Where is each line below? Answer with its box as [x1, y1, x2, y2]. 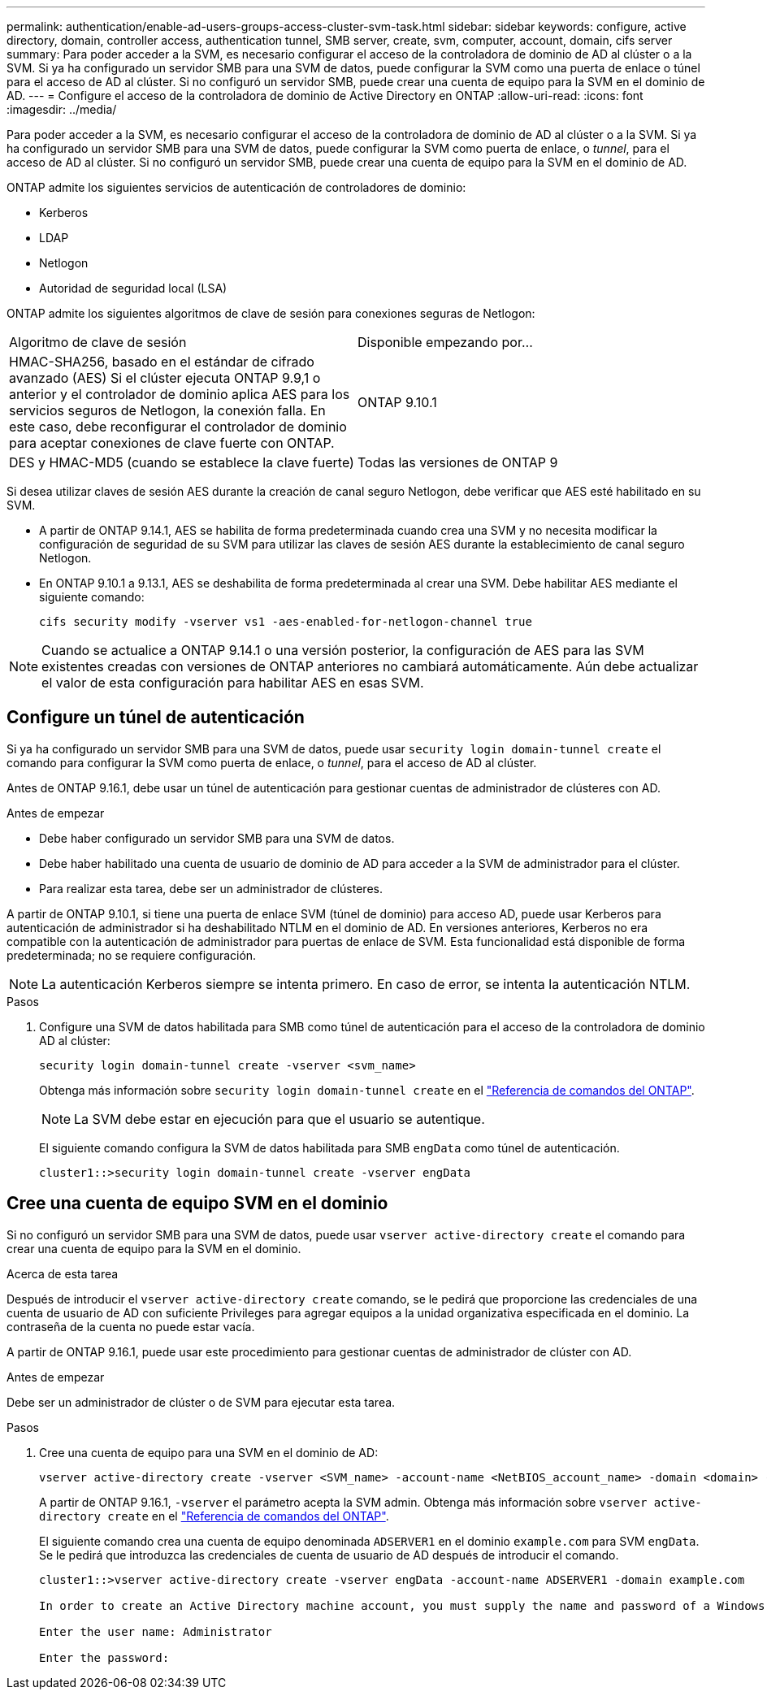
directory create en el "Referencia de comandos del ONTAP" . [39, 1508, 389, 1523]
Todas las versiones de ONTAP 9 [357, 454, 558, 471]
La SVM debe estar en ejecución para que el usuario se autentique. [74, 1110, 485, 1127]
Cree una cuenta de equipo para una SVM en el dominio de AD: [39, 1445, 379, 1460]
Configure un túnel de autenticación [6, 707, 305, 728]
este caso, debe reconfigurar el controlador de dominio [9, 419, 347, 435]
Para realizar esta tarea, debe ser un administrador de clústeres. [39, 881, 383, 896]
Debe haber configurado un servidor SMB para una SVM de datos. [39, 831, 395, 845]
